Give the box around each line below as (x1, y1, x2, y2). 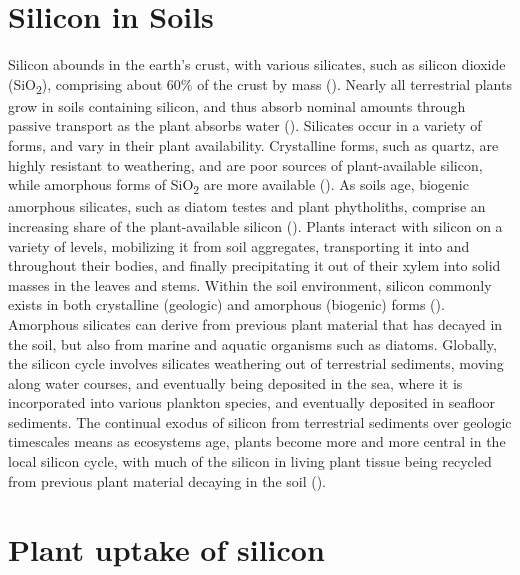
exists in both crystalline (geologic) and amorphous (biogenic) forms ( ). (8, 294, 445, 315)
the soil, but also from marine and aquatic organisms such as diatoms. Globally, (8, 333, 497, 354)
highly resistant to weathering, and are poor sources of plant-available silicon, (8, 154, 483, 175)
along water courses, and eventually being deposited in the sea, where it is (8, 372, 463, 393)
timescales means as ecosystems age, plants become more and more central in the (8, 431, 506, 452)
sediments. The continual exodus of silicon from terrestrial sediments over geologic (8, 411, 512, 432)
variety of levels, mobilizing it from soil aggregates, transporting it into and (8, 235, 470, 256)
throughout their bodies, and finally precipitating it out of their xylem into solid (8, 255, 501, 276)
